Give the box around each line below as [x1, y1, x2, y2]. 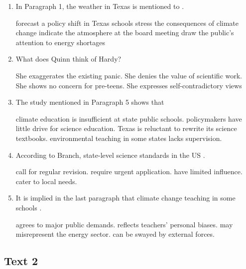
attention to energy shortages [15, 37, 105, 47]
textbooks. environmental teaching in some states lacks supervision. [15, 133, 222, 143]
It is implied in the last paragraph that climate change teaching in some [15, 193, 236, 203]
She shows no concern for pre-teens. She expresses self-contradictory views [15, 80, 242, 90]
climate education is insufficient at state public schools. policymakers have [15, 113, 242, 124]
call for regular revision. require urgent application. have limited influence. [15, 166, 243, 177]
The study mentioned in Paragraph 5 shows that [15, 97, 164, 107]
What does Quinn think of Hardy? [15, 54, 122, 64]
